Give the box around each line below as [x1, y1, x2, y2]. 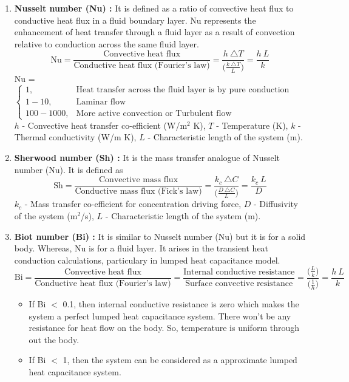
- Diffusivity [253, 197, 298, 210]
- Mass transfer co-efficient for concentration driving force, [24, 197, 242, 210]
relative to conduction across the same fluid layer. [14, 37, 199, 50]
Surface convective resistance [185, 279, 293, 288]
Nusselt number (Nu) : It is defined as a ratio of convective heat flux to [14, 2, 294, 14]
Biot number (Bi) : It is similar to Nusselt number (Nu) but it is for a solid [14, 230, 306, 242]
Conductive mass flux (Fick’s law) [75, 187, 202, 196]
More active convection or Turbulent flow [76, 109, 232, 118]
